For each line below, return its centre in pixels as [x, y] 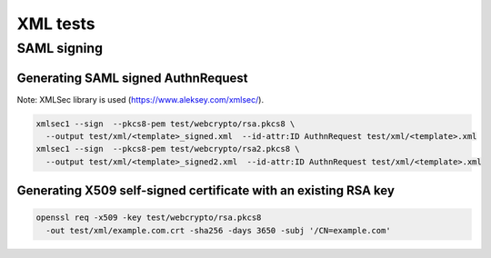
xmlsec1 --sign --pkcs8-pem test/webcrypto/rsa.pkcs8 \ [165, 124]
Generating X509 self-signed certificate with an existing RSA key [206, 191]
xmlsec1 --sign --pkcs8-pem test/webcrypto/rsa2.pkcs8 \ [168, 149]
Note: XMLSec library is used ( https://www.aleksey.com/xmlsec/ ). [140, 99]
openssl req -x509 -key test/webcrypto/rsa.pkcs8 [149, 218]
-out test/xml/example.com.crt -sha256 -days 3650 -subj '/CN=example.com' [218, 230]
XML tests [56, 24]
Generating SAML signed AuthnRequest [133, 78]
